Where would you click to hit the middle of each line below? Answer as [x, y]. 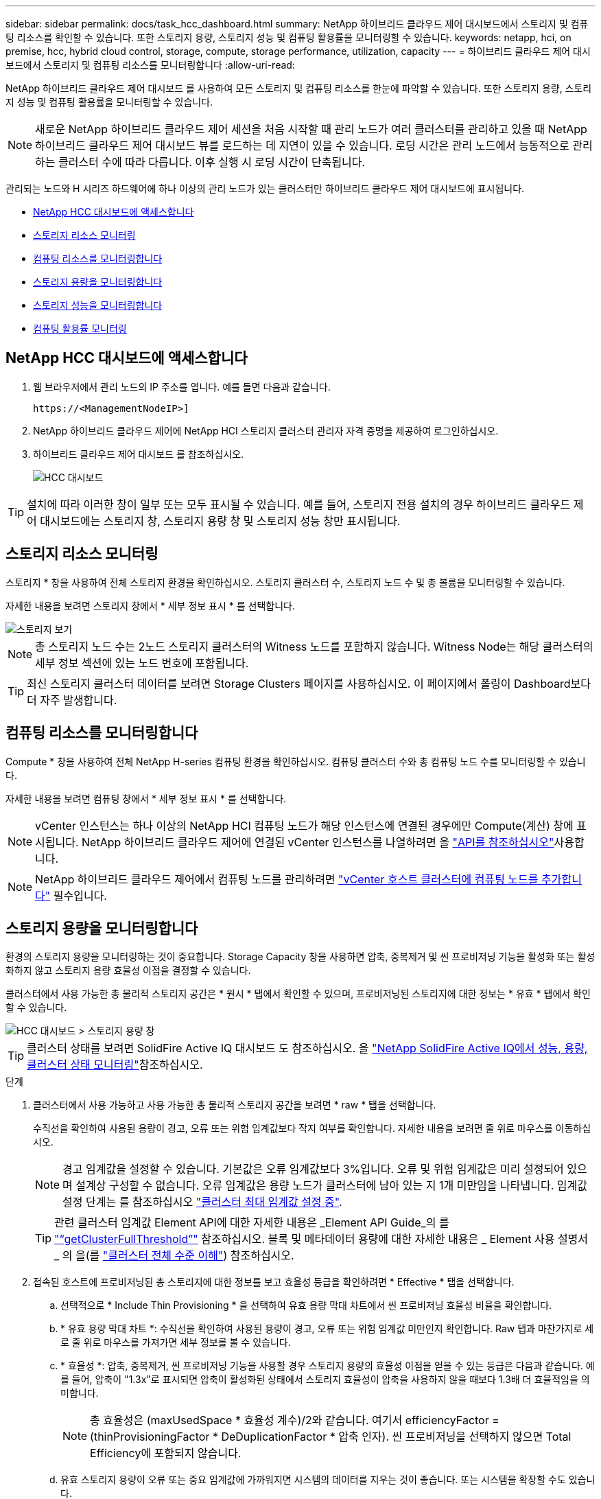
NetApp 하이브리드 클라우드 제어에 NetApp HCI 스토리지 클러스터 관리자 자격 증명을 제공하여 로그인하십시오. [266, 430]
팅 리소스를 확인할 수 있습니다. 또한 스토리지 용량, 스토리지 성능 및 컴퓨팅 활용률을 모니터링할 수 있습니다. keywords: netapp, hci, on [288, 37]
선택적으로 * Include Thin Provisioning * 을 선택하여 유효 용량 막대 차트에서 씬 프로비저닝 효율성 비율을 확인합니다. [306, 1305]
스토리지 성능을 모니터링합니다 [98, 305]
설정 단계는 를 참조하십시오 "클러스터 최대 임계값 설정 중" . [202, 1202]
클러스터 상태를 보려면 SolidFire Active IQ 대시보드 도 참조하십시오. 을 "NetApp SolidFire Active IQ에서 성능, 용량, [307, 1048]
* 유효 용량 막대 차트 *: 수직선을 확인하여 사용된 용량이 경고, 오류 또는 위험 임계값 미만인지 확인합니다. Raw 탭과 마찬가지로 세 [327, 1329]
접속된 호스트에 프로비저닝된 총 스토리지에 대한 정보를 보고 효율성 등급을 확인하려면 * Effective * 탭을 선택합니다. [274, 1282]
